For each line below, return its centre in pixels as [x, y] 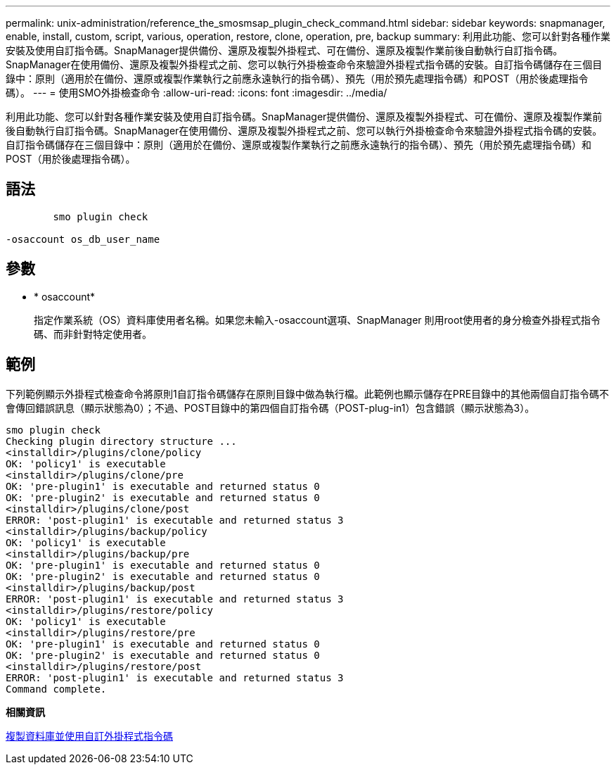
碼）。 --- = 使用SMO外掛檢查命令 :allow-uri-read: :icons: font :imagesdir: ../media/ [197, 93]
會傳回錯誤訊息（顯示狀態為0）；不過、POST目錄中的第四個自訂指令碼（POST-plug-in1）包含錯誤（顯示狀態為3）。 [270, 408]
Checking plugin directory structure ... [121, 441]
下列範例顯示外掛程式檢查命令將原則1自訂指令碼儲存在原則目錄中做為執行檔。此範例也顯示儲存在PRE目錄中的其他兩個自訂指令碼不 [308, 393]
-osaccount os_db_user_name [83, 239]
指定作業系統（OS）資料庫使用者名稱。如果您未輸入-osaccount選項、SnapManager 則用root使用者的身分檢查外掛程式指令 [317, 320]
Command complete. [56, 689]
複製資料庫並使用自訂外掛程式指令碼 [89, 736]
